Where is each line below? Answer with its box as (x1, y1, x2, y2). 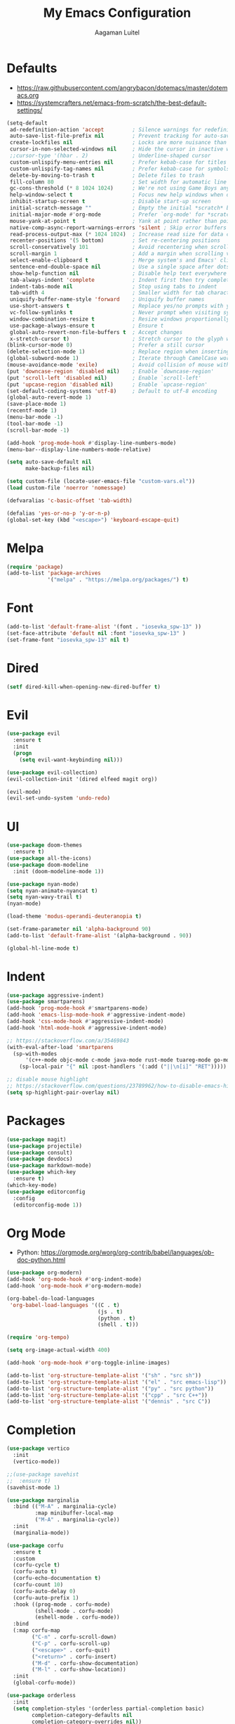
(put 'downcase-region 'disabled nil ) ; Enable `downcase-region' (6, 368, 215, 375)
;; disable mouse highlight (6, 1076, 89, 1083)
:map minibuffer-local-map (34, 1510, 114, 1517)
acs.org (16, 91, 39, 99)
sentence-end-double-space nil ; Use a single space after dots (9, 263, 230, 270)
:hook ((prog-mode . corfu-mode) (13, 1601, 111, 1608)
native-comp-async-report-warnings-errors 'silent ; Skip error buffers (9, 224, 227, 231)
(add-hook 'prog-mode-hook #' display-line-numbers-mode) (6, 439, 177, 446)
